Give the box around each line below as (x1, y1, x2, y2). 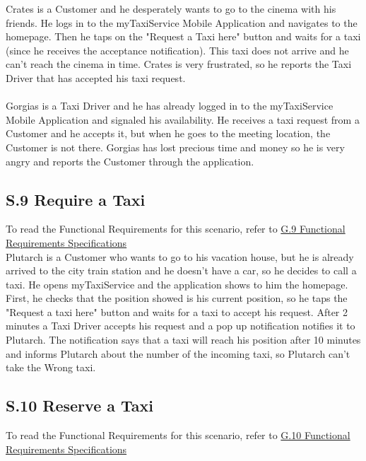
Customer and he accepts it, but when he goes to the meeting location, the (6, 126, 331, 141)
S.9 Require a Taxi (6, 188, 146, 210)
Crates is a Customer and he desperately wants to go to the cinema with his (6, 1, 336, 16)
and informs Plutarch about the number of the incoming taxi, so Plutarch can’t (6, 346, 350, 361)
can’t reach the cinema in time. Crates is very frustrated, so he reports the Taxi (6, 57, 352, 71)
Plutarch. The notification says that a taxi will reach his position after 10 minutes (6, 332, 361, 347)
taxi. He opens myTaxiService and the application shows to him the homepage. (6, 276, 348, 291)
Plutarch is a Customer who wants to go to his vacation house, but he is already (6, 249, 354, 264)
